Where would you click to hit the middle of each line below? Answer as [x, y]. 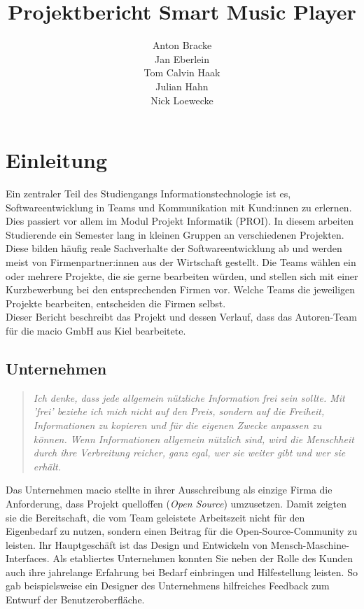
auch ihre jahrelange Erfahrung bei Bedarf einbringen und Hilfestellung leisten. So [182, 572]
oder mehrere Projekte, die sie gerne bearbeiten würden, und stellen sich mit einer [182, 275]
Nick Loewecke [182, 100]
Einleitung [57, 160]
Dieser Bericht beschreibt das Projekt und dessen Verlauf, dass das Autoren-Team [181, 317]
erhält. [47, 466]
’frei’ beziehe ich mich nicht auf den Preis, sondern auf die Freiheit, [179, 411]
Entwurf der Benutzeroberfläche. [75, 600]
